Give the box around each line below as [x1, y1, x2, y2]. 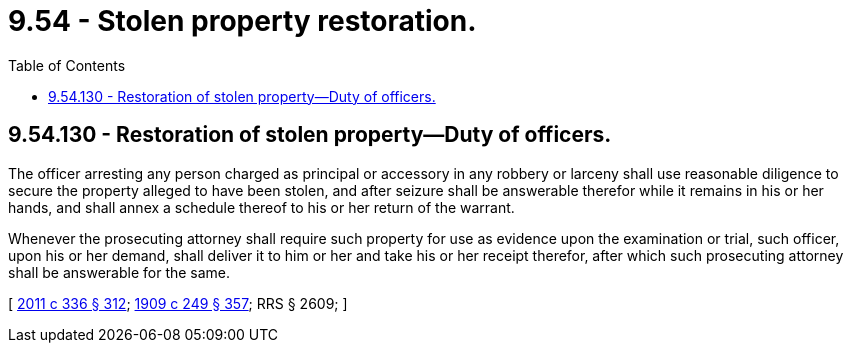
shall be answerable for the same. [8, 263, 231, 281]
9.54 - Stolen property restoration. [8, 4, 477, 38]
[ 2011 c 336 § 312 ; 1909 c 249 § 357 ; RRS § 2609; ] [8, 294, 348, 312]
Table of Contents [8, 56, 126, 74]
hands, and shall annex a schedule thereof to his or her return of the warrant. [8, 198, 515, 216]
